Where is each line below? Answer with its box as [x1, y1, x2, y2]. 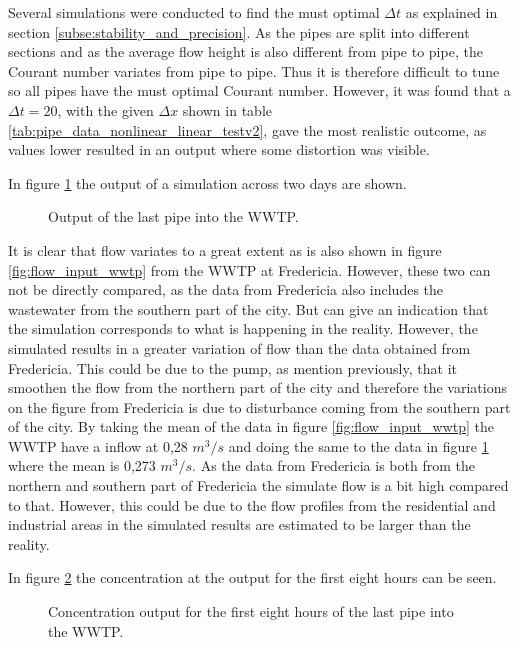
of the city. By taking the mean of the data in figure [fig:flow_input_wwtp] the [8, 416, 495, 437]
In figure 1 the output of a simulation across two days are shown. [8, 172, 407, 193]
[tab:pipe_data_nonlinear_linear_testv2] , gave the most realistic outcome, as [8, 119, 487, 140]
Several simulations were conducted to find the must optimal [8, 2, 380, 22]
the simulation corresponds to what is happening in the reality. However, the [8, 318, 478, 339]
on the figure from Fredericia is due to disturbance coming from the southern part [8, 396, 511, 417]
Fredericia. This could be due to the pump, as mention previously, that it [8, 357, 457, 378]
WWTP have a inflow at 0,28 [8, 435, 188, 456]
